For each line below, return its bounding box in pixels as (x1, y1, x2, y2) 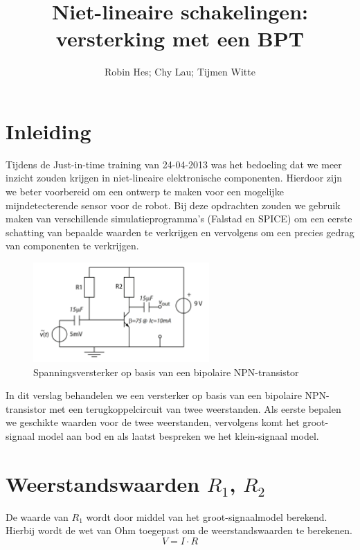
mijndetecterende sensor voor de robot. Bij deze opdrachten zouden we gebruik (6, 197, 341, 212)
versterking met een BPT (55, 24, 305, 53)
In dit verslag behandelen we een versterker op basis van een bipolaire (6, 388, 302, 402)
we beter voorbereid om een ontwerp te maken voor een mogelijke (6, 184, 284, 199)
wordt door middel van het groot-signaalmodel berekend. (86, 509, 327, 524)
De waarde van (6, 509, 69, 524)
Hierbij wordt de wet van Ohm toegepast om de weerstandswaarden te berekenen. (6, 523, 352, 538)
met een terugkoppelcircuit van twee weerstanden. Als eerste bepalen (49, 401, 341, 416)
